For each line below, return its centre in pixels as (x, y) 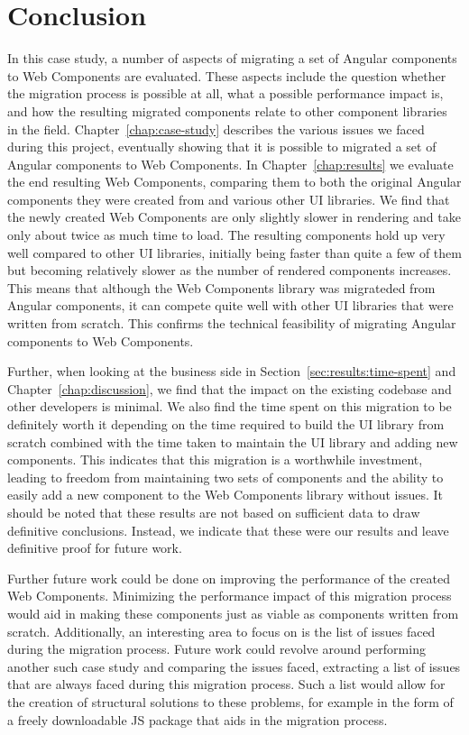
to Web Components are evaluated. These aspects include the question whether (227, 75)
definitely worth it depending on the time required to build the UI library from (226, 424)
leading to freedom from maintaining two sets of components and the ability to (225, 477)
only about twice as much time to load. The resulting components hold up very (226, 235)
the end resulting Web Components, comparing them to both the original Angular (234, 182)
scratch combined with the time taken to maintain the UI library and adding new (233, 441)
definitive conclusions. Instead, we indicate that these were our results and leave (228, 530)
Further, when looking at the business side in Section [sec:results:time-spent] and (232, 371)
